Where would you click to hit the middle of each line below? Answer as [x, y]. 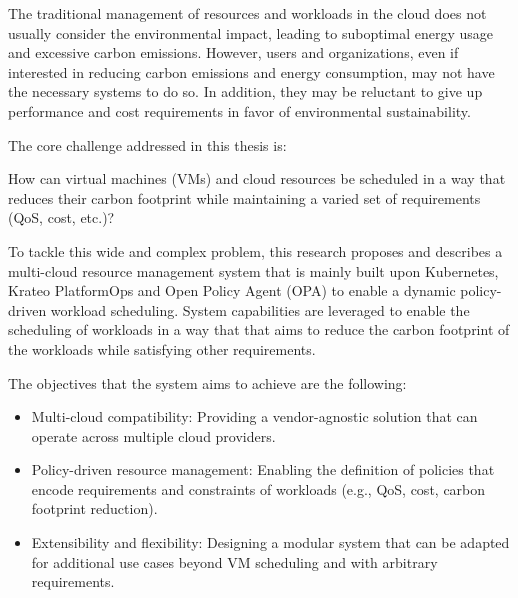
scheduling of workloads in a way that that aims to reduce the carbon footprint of [259, 329]
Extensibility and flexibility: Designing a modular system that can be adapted [270, 542]
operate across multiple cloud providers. [153, 435]
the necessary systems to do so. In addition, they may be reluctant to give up [245, 91]
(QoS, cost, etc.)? [61, 217]
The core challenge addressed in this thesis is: [147, 144]
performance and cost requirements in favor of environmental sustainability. [239, 110]
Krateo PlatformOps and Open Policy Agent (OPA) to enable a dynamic [232, 290]
